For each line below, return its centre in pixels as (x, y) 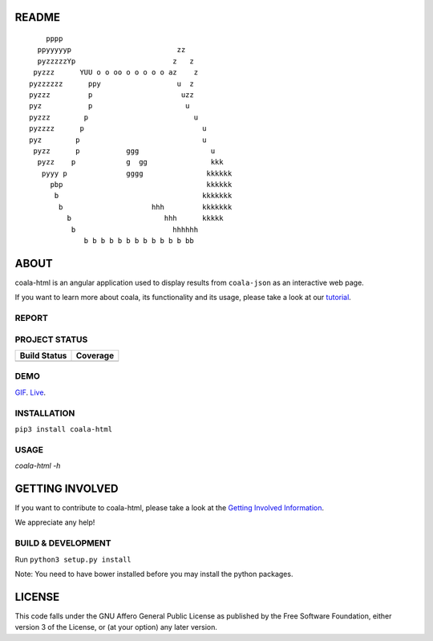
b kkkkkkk (143, 196)
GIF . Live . (30, 392)
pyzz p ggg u (124, 151)
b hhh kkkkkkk (146, 207)
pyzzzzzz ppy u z (111, 83)
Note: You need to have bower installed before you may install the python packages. (154, 574)
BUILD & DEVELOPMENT (63, 543)
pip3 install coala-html (63, 429)
